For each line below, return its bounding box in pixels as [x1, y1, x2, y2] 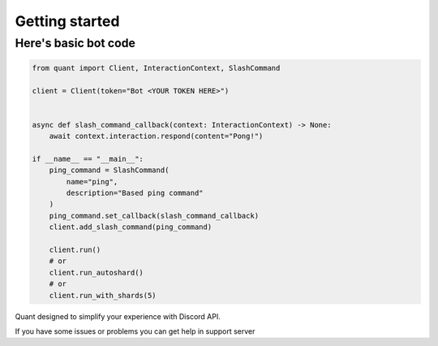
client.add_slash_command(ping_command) [49, 223, 213, 231]
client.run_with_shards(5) [49, 291, 157, 300]
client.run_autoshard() [49, 268, 144, 277]
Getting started [15, 12, 120, 30]
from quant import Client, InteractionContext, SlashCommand [32, 63, 281, 72]
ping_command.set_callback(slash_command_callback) [49, 211, 260, 220]
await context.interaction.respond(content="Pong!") [49, 132, 264, 141]
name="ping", [66, 177, 118, 186]
